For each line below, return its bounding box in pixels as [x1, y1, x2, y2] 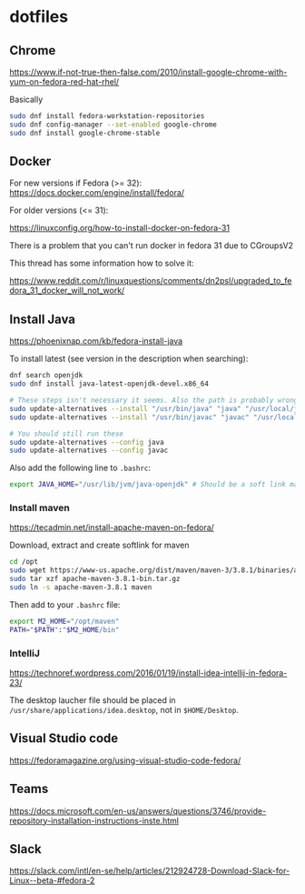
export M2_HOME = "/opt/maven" [9, 617, 120, 626]
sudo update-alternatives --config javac [9, 446, 169, 456]
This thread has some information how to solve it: [9, 257, 194, 269]
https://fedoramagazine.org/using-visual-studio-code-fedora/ [9, 755, 241, 766]
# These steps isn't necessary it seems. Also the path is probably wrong [9, 396, 299, 405]
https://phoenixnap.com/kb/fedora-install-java [9, 336, 183, 347]
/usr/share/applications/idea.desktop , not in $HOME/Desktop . [9, 704, 239, 715]
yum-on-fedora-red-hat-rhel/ [9, 76, 120, 87]
